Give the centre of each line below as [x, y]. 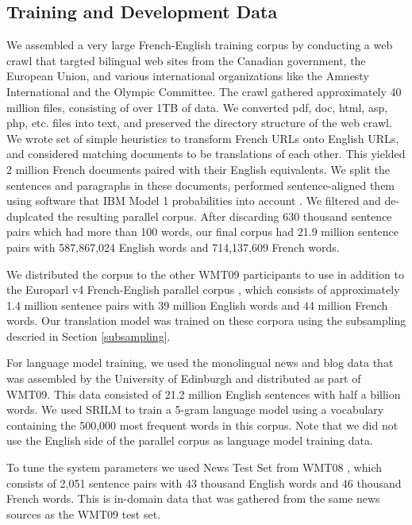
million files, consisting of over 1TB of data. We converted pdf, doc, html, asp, [197, 107]
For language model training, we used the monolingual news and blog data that [200, 363]
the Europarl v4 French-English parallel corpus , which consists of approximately [203, 290]
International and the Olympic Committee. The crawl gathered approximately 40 [204, 91]
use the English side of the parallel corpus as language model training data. [190, 440]
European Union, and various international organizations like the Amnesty [188, 76]
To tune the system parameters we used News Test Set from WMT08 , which [194, 467]
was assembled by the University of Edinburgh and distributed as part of [184, 378]
